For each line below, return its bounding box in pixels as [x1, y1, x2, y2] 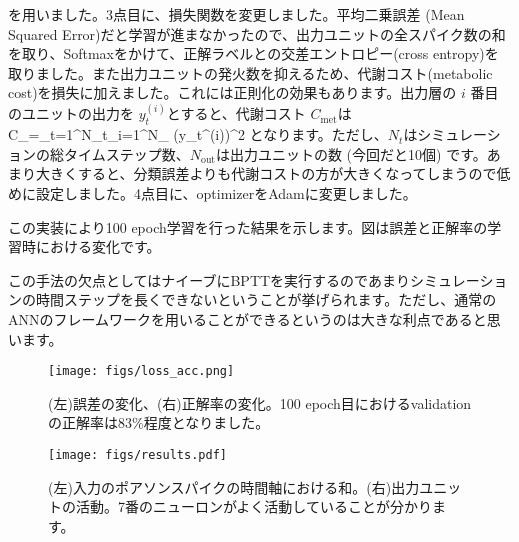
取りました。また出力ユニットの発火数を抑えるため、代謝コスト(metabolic [8, 62, 493, 83]
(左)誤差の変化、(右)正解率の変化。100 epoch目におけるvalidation [48, 392, 472, 413]
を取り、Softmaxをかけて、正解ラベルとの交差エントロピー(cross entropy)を [8, 43, 499, 64]
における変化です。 [35, 236, 161, 257]
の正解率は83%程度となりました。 [48, 412, 270, 433]
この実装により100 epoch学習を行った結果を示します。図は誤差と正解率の [8, 216, 488, 237]
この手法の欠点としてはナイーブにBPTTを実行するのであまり [8, 269, 410, 290]
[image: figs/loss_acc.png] [48, 364, 235, 379]
